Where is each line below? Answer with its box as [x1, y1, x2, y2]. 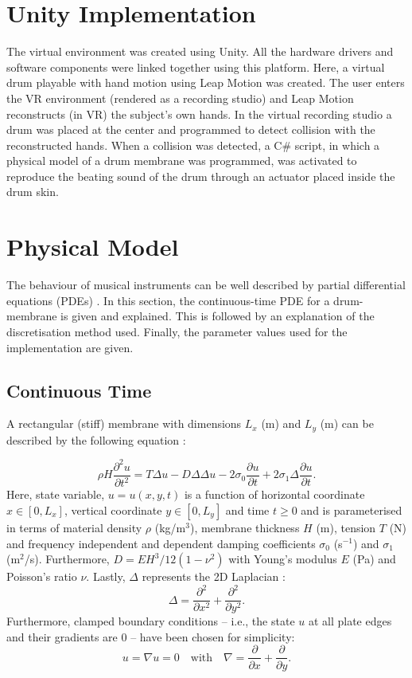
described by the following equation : [6, 431, 186, 448]
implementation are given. [6, 339, 134, 355]
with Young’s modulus [228, 551, 337, 567]
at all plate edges [308, 613, 392, 629]
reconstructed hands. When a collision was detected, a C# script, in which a [6, 136, 380, 153]
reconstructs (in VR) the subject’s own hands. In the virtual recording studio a [6, 105, 392, 122]
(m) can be [320, 415, 374, 432]
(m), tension [316, 519, 376, 535]
